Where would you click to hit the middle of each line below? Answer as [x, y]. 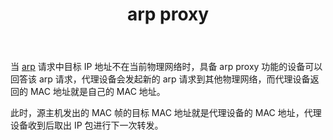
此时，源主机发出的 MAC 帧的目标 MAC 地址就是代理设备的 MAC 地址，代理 [166, 113]
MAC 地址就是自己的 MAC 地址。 [97, 92]
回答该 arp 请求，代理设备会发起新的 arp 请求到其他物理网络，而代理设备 [160, 79]
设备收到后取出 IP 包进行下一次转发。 [87, 125]
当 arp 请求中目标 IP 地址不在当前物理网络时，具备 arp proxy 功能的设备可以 [166, 67]
